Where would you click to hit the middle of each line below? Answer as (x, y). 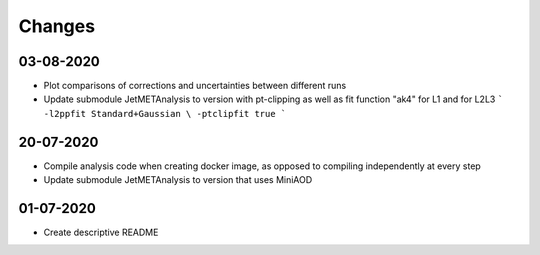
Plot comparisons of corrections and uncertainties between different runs (195, 86)
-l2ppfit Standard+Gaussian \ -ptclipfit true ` (165, 113)
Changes (56, 26)
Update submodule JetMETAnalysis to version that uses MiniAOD (178, 180)
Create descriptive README (101, 232)
